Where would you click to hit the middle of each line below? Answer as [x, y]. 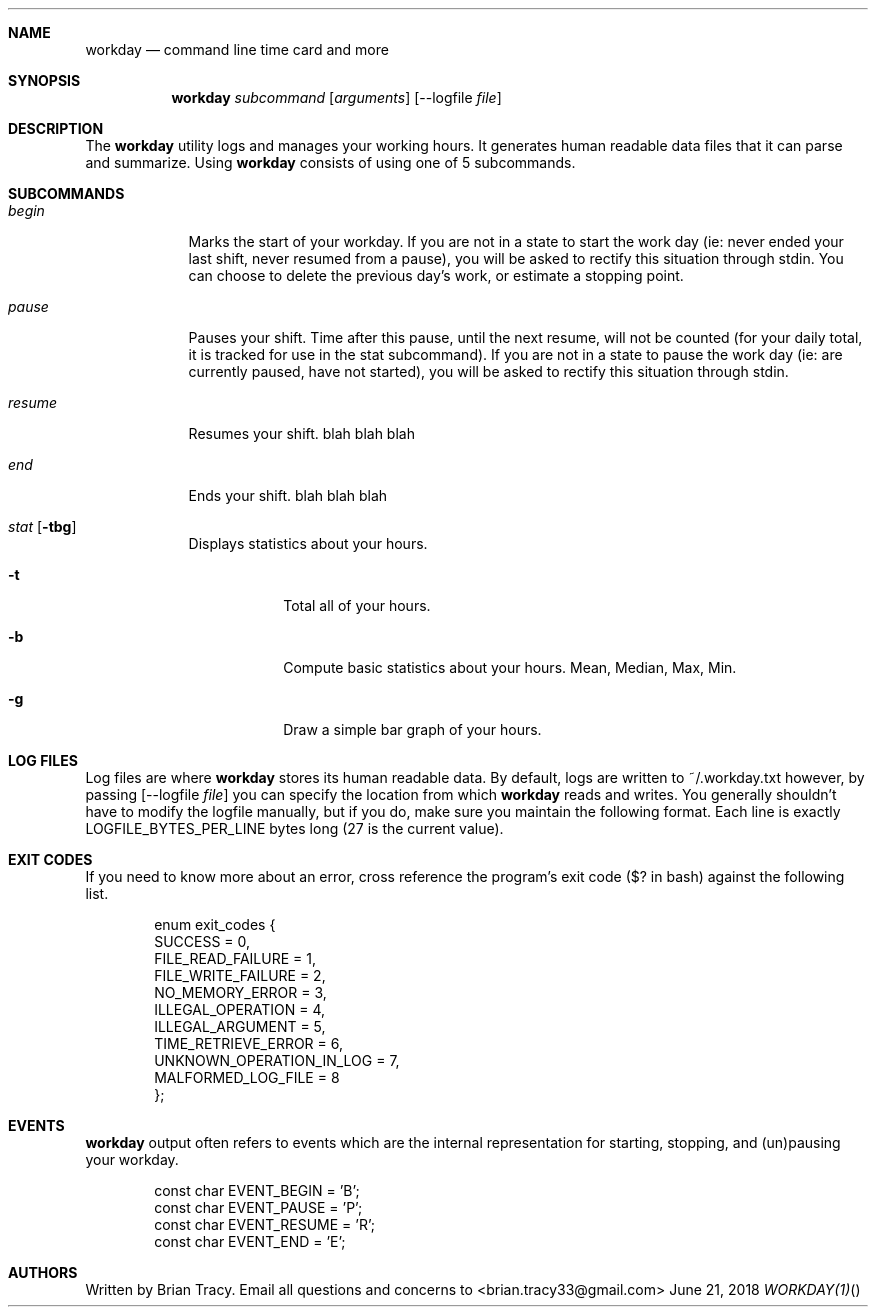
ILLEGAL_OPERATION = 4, [240, 1009]
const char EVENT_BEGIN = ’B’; [257, 1190]
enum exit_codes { [215, 924]
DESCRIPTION [56, 128]
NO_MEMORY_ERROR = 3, [240, 992]
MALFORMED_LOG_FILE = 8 [247, 1077]
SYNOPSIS [44, 80]
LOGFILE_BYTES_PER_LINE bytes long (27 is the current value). [294, 828]
